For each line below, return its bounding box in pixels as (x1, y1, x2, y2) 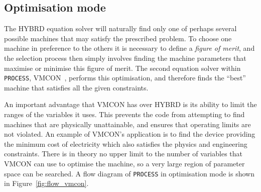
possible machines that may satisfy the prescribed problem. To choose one (4, 33, 232, 43)
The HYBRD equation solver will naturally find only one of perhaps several (4, 23, 237, 34)
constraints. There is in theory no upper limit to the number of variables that (4, 148, 243, 159)
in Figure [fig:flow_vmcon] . (4, 178, 89, 188)
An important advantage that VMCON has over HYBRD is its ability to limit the (4, 99, 257, 110)
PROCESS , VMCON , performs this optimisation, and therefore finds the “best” (4, 72, 246, 83)
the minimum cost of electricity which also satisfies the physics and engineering (4, 138, 247, 149)
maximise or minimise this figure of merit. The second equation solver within (4, 62, 241, 73)
